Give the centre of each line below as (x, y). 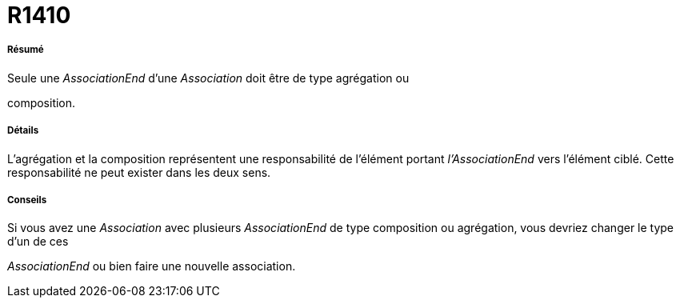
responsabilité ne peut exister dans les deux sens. (139, 172)
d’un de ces (38, 242)
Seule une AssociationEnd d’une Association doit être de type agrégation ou (208, 78)
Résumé (26, 50)
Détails (23, 131)
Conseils (27, 200)
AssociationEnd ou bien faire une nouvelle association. (152, 266)
